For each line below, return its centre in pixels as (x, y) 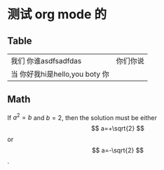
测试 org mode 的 (57, 14)
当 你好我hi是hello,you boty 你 (60, 74)
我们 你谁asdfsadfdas (46, 61)
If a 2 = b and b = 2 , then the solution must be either (82, 117)
